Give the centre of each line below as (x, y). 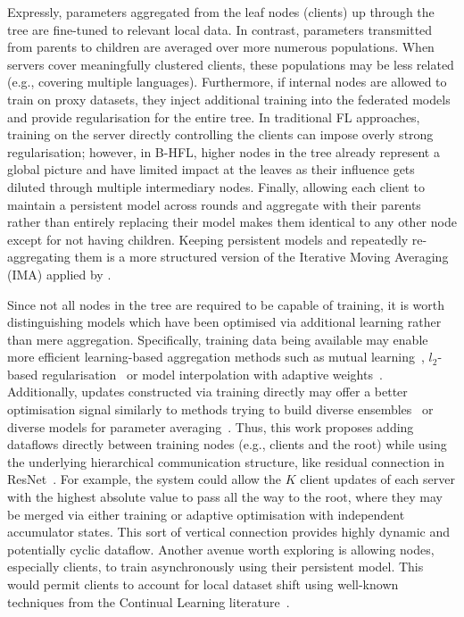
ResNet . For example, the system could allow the (145, 479)
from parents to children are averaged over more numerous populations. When (221, 47)
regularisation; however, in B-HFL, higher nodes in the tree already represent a (224, 151)
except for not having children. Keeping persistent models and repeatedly (208, 239)
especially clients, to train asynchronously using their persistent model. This (215, 567)
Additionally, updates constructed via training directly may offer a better (207, 392)
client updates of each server (377, 479)
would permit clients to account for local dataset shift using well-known (203, 584)
